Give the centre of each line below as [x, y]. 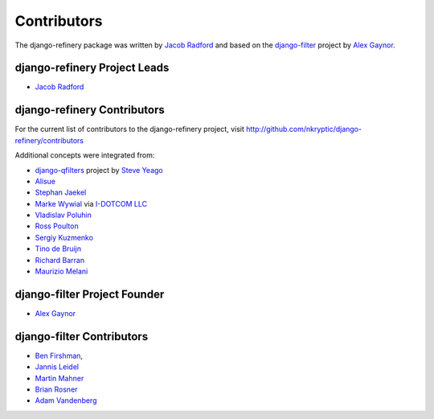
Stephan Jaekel [61, 192]
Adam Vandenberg [66, 401]
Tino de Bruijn [58, 249]
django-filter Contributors [82, 337]
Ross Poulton [57, 226]
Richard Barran [59, 260]
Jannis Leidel [57, 367]
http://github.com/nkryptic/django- [303, 129]
